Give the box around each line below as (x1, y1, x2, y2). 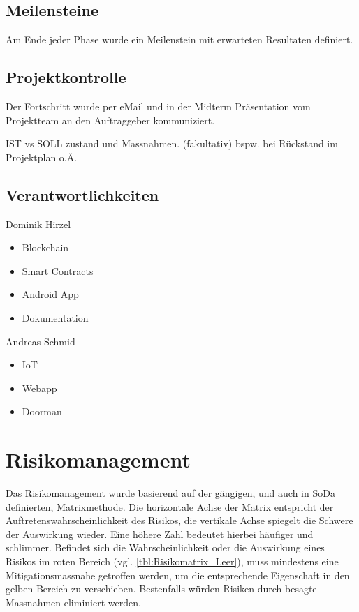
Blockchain (22, 240, 69, 255)
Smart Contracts (22, 263, 94, 278)
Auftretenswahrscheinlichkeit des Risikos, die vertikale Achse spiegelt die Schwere (6, 513, 353, 528)
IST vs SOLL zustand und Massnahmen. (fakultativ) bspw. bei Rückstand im (6, 136, 338, 151)
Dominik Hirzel (6, 216, 71, 231)
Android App (22, 287, 79, 301)
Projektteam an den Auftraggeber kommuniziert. (6, 112, 215, 127)
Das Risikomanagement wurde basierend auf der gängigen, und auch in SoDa (6, 486, 335, 500)
